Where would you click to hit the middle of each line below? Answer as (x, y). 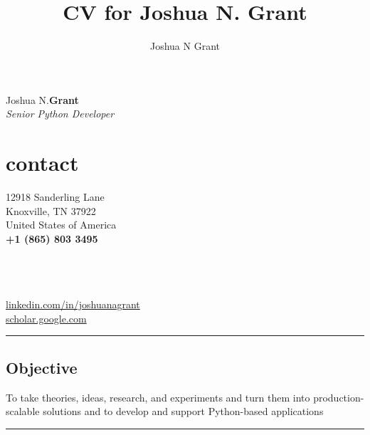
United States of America (61, 225)
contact (42, 163)
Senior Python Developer (60, 114)
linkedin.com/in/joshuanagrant (73, 304)
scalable (23, 411)
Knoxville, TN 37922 (51, 210)
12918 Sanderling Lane (55, 197)
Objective (42, 367)
